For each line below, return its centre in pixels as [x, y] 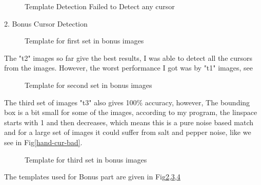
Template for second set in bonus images [88, 85]
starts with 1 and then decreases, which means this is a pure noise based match [129, 122]
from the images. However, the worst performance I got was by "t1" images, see [129, 68]
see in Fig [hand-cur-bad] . [43, 142]
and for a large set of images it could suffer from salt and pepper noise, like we [128, 132]
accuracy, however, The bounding [197, 102]
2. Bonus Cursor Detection [46, 23]
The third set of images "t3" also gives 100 [71, 102]
